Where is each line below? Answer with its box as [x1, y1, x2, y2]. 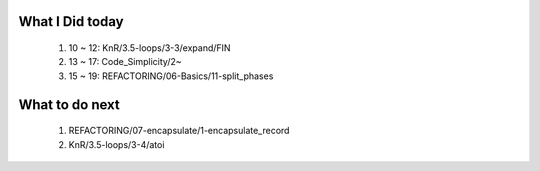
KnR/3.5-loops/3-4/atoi [68, 138, 165, 150]
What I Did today [18, 13, 124, 30]
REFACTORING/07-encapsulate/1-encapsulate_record [68, 125, 290, 137]
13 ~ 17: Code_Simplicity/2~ [68, 56, 182, 68]
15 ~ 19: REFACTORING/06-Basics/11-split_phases [68, 70, 274, 82]
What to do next [18, 96, 120, 113]
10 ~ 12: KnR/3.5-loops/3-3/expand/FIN [68, 42, 231, 54]
